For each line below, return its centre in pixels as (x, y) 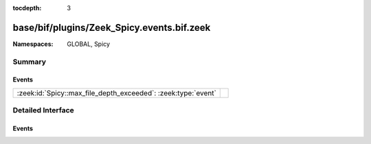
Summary (30, 62)
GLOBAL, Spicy (88, 44)
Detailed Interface (44, 110)
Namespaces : (33, 44)
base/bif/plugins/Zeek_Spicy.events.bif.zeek (112, 27)
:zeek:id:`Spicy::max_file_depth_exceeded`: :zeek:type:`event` (116, 93)
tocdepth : (27, 8)
